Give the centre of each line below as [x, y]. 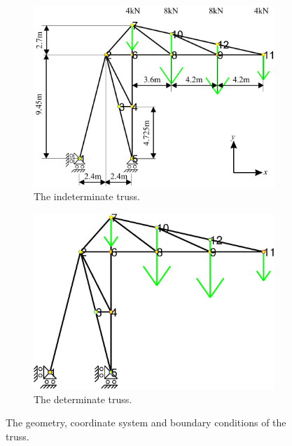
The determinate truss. [83, 399]
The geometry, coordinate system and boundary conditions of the [146, 422]
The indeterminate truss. [87, 196]
